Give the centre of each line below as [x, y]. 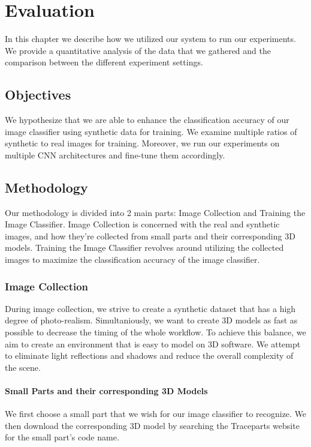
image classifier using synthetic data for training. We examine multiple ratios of [151, 131]
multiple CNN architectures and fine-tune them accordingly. [115, 154]
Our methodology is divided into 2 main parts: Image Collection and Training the [155, 212]
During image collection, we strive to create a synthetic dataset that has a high [150, 308]
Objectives [38, 94]
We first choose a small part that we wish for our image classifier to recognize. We [156, 414]
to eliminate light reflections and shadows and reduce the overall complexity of [149, 355]
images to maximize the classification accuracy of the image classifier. [132, 259]
